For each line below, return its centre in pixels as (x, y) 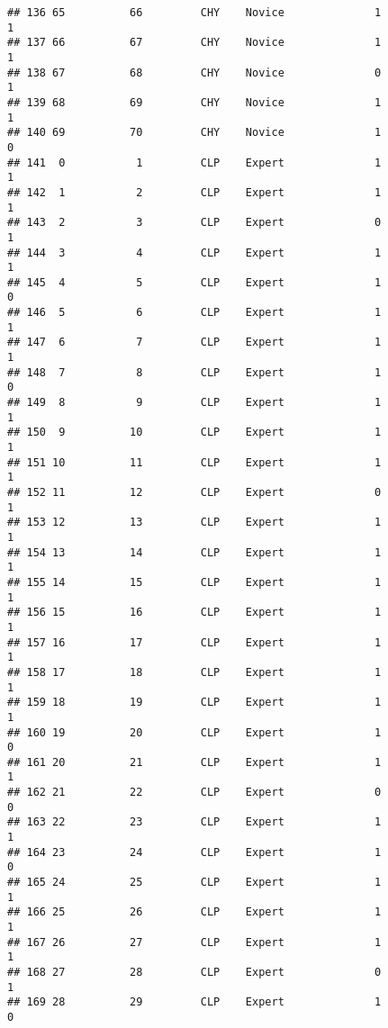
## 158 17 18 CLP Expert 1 (194, 672)
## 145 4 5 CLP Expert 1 (194, 282)
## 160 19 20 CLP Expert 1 (194, 732)
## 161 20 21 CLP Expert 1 (194, 762)
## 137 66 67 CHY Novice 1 (194, 43)
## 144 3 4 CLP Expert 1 (194, 252)
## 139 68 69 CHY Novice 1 (194, 102)
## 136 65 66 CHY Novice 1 (194, 13)
